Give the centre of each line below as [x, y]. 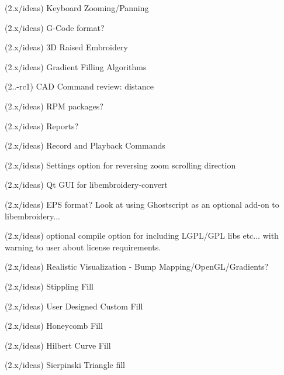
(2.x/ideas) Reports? [41, 125]
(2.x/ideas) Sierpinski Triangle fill [65, 365]
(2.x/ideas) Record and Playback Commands [85, 145]
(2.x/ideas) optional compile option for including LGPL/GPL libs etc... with [142, 235]
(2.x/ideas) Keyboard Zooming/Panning [77, 8]
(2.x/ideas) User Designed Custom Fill [74, 306]
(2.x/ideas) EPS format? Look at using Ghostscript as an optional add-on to [142, 204]
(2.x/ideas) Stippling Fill [49, 286]
